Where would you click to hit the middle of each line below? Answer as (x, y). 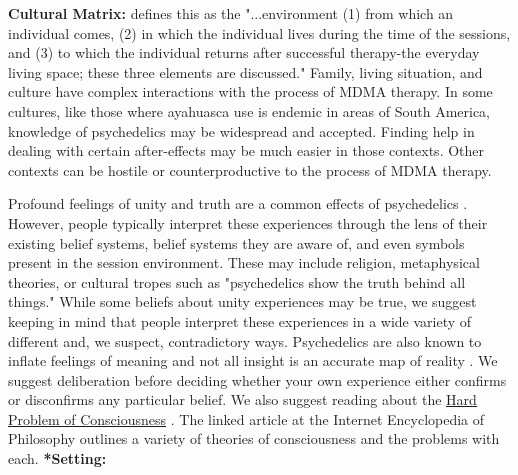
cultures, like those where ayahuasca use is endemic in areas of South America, (249, 110)
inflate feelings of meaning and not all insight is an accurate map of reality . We (253, 360)
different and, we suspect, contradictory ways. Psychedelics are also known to (245, 340)
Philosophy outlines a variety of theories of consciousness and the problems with (254, 438)
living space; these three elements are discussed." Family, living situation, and (245, 71)
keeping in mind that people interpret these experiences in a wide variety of (240, 320)
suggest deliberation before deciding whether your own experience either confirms (257, 379)
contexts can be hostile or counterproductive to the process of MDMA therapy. (250, 169)
